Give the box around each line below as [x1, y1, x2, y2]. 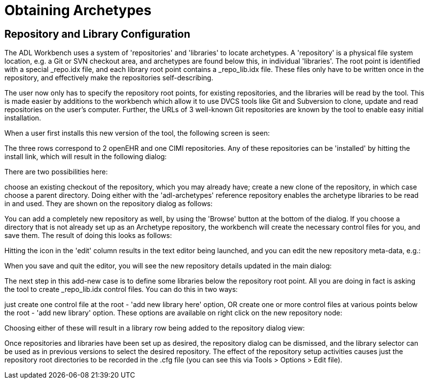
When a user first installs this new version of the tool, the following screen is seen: [4, 129, 270, 138]
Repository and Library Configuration [4, 27, 190, 40]
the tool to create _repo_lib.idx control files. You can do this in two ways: [4, 285, 238, 294]
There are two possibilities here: [4, 168, 108, 176]
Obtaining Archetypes [4, 2, 152, 19]
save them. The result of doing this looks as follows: [4, 231, 172, 240]
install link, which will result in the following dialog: [4, 152, 167, 161]
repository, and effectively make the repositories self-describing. [4, 73, 214, 82]
